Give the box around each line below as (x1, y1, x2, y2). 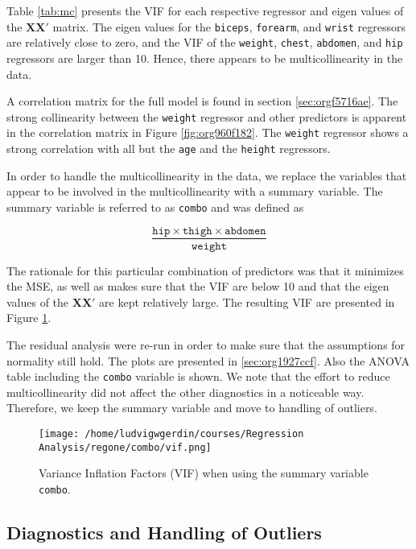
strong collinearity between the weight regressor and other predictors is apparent (6, 108, 407, 125)
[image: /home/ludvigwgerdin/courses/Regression (39, 427, 304, 440)
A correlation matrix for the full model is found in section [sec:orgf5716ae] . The (6, 93, 398, 109)
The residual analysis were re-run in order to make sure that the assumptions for (6, 336, 406, 353)
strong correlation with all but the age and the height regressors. (6, 140, 331, 156)
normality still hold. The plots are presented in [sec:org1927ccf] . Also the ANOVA (6, 352, 410, 369)
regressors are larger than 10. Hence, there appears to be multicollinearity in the (6, 49, 403, 66)
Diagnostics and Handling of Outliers (6, 519, 322, 544)
